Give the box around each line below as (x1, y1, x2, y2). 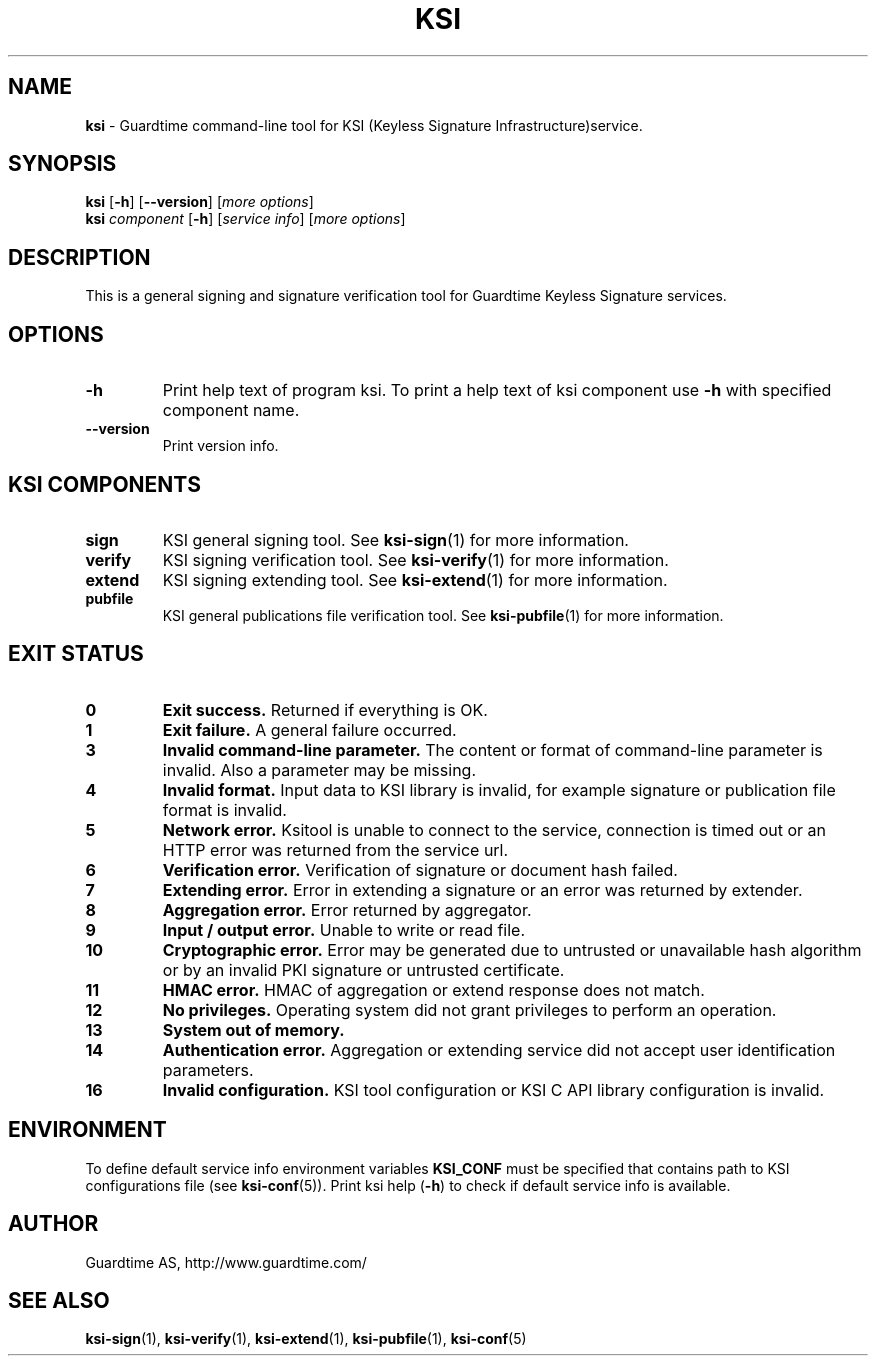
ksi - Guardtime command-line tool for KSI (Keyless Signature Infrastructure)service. (85, 116, 643, 134)
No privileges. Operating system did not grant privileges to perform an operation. (162, 999, 777, 1020)
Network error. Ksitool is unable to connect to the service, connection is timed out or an (162, 819, 826, 840)
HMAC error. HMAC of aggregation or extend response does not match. (162, 979, 705, 1000)
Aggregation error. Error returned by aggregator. (162, 899, 532, 920)
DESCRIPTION (8, 244, 151, 270)
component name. (162, 400, 300, 421)
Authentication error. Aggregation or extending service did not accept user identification (162, 1039, 836, 1060)
